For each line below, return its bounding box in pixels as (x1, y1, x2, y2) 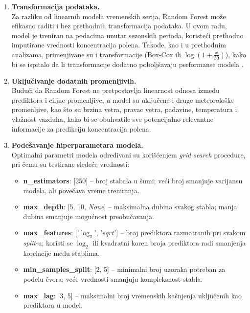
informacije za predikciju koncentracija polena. (11, 123, 151, 134)
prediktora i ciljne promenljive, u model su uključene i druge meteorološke (11, 94, 234, 105)
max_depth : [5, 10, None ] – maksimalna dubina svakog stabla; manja (23, 201, 237, 212)
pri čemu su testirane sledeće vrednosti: (11, 159, 130, 169)
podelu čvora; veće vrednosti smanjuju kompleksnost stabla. (23, 274, 203, 284)
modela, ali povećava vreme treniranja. (23, 185, 139, 195)
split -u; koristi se (23, 238, 73, 248)
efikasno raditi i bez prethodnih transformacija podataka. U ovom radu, (11, 21, 227, 31)
